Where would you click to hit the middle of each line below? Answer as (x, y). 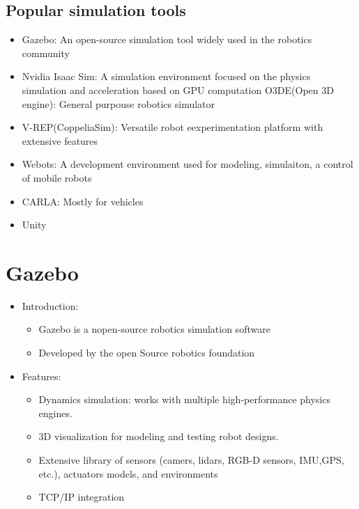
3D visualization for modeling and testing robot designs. (159, 436)
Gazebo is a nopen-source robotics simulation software (154, 329)
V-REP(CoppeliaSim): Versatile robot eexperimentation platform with (173, 127)
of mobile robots (57, 177)
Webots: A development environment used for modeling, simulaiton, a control (188, 164)
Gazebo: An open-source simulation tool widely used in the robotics (167, 39)
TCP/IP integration (82, 497)
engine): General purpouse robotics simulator (119, 103)
